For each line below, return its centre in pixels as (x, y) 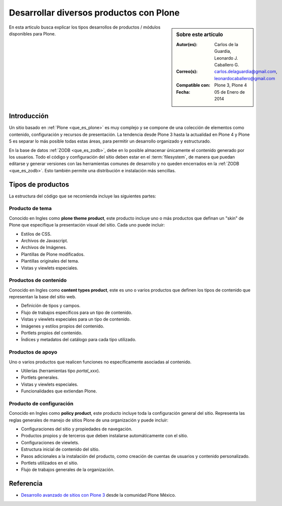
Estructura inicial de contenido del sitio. (60, 449)
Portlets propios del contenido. (52, 333)
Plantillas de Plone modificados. (53, 254)
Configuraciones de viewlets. (50, 442)
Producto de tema (30, 209)
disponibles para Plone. (32, 33)
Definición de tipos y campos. (51, 306)
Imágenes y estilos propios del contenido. (63, 326)
